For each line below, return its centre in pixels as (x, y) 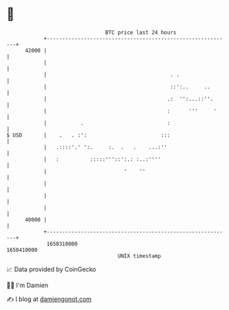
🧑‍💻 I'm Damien (28, 285)
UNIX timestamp (139, 256)
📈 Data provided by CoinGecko (51, 269)
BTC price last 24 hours (141, 32)
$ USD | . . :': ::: (88, 135)
